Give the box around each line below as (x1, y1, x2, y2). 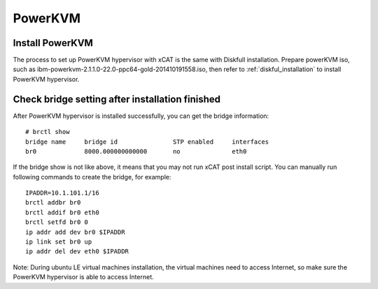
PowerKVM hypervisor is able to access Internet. (13, 273, 154, 281)
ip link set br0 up (25, 238, 92, 246)
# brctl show (25, 128, 70, 136)
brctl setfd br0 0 (25, 218, 89, 226)
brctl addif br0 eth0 (25, 208, 99, 216)
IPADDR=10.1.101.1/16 (25, 189, 99, 197)
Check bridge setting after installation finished (13, 93, 220, 105)
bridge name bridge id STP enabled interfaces (25, 138, 269, 146)
